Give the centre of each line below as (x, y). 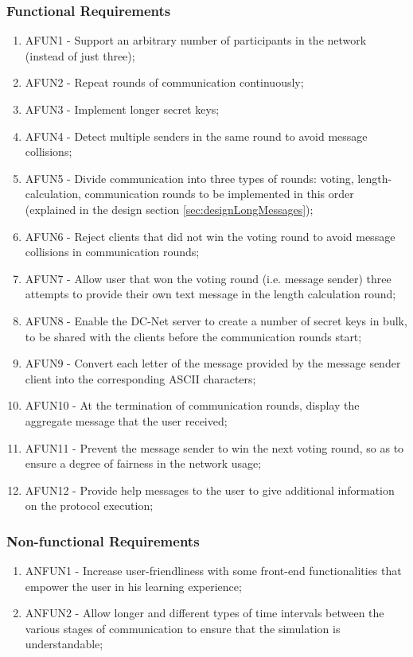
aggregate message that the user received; (126, 420)
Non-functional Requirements (103, 540)
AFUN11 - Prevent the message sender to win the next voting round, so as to (214, 447)
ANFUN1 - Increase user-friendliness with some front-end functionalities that (213, 571)
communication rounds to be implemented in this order (219, 194)
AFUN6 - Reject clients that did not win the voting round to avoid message (210, 236)
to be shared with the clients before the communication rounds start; (193, 336)
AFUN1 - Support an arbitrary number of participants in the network (196, 40)
